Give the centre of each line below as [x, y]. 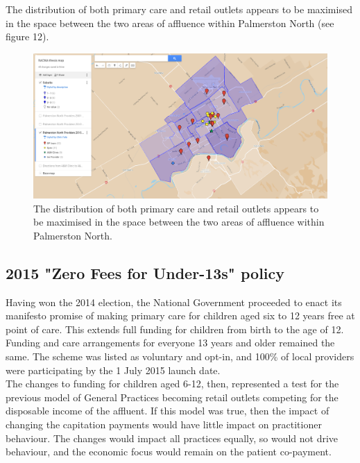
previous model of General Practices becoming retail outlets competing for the [172, 397]
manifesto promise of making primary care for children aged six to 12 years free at [180, 315]
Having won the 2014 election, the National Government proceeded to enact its [174, 302]
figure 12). [27, 36]
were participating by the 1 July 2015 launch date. [113, 370]
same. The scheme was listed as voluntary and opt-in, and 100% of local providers [180, 356]
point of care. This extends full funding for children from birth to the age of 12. [175, 329]
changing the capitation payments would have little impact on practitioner [164, 424]
